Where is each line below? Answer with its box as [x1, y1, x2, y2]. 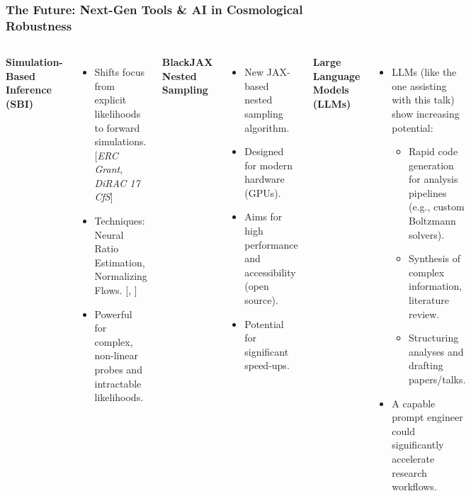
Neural [94, 227, 124, 242]
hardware [244, 171, 285, 186]
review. [409, 306, 440, 321]
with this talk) [392, 92, 455, 107]
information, [409, 278, 463, 293]
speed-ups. [244, 358, 290, 373]
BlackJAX [161, 55, 213, 69]
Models [312, 82, 349, 97]
